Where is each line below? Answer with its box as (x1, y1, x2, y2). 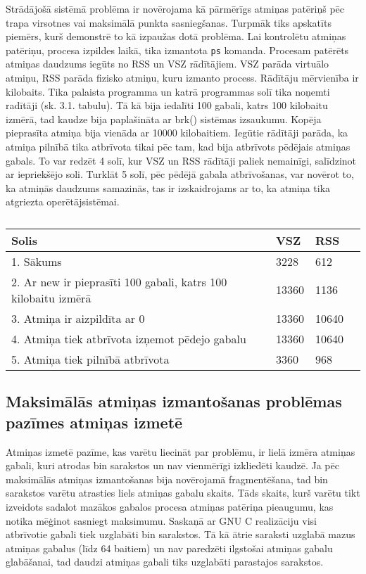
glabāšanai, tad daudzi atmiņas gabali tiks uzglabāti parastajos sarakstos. (6, 554, 324, 569)
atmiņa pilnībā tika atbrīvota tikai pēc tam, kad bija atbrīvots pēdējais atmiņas (6, 139, 351, 153)
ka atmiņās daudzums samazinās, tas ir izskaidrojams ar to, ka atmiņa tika (6, 180, 331, 195)
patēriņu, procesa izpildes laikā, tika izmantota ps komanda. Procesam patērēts (6, 42, 349, 57)
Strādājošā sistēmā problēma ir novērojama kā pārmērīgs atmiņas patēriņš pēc (6, 1, 345, 15)
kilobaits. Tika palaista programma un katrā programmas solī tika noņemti (6, 84, 330, 98)
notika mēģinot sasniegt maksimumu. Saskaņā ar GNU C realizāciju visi (6, 513, 317, 528)
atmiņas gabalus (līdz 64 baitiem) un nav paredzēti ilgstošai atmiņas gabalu (6, 540, 333, 555)
